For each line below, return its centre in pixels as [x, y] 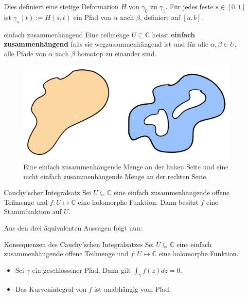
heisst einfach [173, 34]
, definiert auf [160, 17]
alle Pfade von [25, 53]
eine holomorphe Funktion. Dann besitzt [138, 202]
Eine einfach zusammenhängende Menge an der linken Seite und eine [126, 166]
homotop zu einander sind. [117, 53]
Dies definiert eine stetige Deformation [61, 6]
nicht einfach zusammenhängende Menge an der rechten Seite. [116, 176]
